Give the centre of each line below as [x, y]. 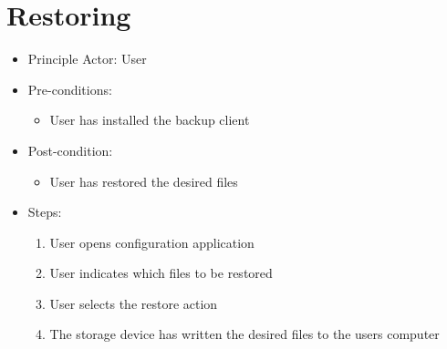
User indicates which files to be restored [161, 273]
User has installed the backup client [150, 120]
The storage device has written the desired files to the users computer [244, 334]
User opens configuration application [152, 242]
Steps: [45, 212]
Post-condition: [70, 150]
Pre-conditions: [70, 89]
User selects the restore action [134, 303]
